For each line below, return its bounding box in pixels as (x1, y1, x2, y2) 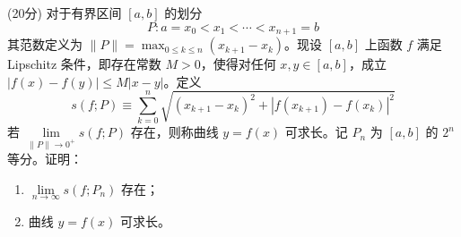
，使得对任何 (200, 55, 276, 73)
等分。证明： (7, 149, 83, 168)
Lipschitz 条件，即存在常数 (7, 55, 161, 73)
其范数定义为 (7, 35, 83, 54)
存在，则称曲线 (130, 123, 219, 141)
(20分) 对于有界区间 (7, 4, 122, 21)
